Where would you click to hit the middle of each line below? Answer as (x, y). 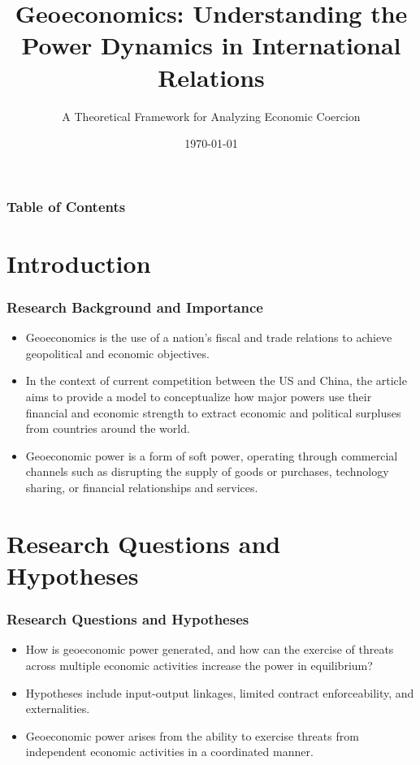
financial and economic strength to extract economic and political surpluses (213, 412)
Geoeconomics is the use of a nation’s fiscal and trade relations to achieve (209, 337)
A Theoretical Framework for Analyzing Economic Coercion (211, 116)
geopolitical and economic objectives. (117, 353)
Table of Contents (66, 206)
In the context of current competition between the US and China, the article (216, 380)
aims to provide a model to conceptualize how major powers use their (199, 396)
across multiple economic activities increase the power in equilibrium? (199, 665)
